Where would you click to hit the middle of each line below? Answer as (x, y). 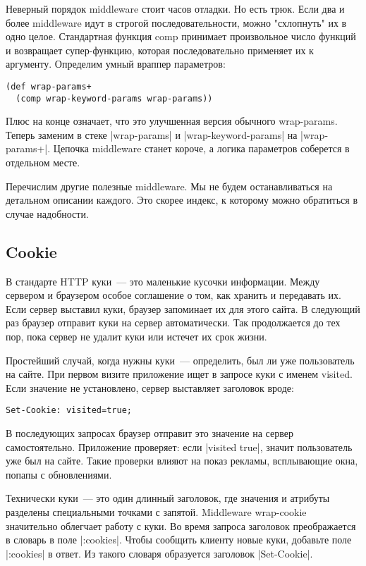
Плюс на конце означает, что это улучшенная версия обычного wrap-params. (172, 121)
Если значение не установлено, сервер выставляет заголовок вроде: (150, 387)
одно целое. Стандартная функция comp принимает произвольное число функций (181, 36)
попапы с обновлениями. (59, 474)
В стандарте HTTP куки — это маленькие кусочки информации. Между (163, 281)
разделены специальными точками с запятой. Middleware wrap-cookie (156, 512)
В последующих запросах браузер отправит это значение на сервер (150, 433)
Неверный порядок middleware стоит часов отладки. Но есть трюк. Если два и (175, 8)
